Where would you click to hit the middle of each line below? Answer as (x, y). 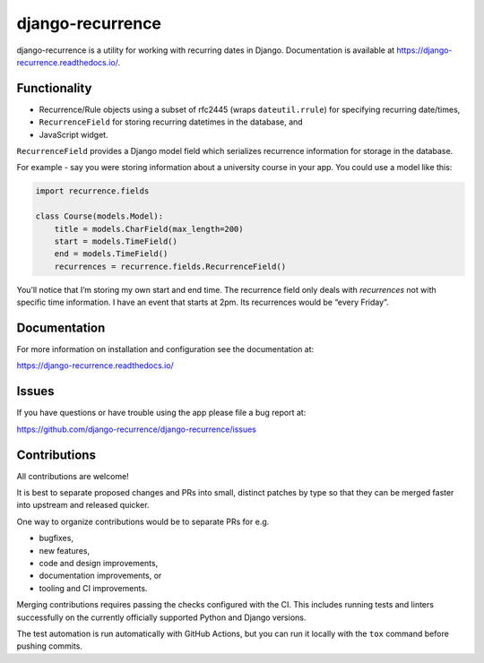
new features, (64, 550)
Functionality (54, 88)
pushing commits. (49, 646)
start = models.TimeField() (116, 241)
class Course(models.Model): (99, 216)
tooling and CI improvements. (93, 588)
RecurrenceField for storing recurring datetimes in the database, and (171, 122)
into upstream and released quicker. (83, 505)
